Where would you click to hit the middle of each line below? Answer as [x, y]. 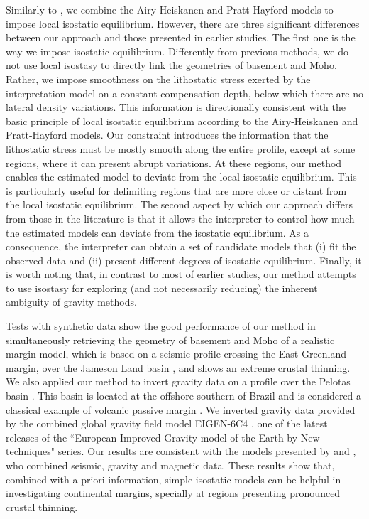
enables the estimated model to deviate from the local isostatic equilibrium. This [181, 177]
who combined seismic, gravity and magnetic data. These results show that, [170, 465]
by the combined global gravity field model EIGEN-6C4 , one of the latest [167, 423]
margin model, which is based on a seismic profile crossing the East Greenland [176, 354]
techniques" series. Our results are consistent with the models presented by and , [181, 451]
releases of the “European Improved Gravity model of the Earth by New [163, 437]
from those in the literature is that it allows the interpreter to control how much [180, 218]
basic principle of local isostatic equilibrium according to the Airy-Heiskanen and [182, 121]
